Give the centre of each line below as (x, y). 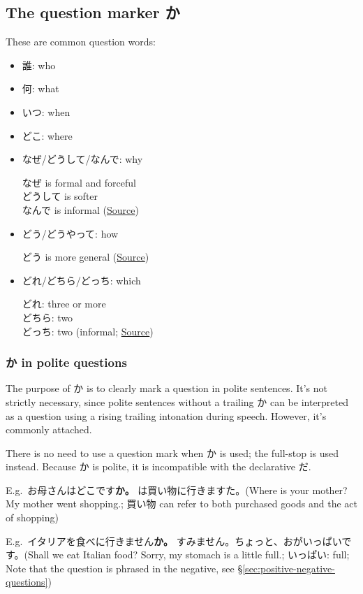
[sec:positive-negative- (289, 568)
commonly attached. (49, 429)
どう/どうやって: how (70, 233)
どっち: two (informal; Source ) (88, 331)
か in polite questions (66, 362)
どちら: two (47, 317)
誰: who (39, 65)
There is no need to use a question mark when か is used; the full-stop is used (172, 452)
